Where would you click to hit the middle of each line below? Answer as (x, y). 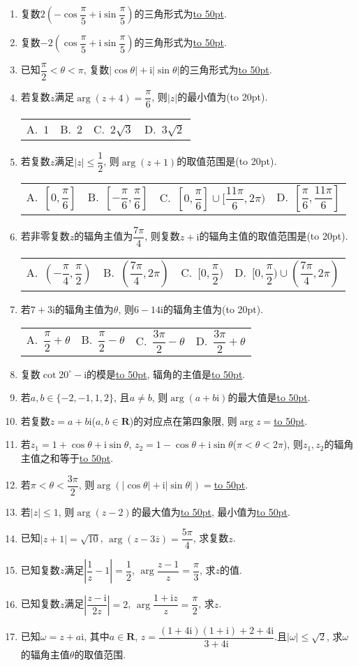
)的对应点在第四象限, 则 (183, 420)
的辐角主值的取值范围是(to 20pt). (274, 236)
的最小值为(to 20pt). (223, 97)
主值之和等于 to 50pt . (67, 458)
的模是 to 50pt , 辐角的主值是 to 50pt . (166, 374)
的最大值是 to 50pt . (269, 397)
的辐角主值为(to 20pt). (214, 309)
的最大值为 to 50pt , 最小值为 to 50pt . (211, 511)
